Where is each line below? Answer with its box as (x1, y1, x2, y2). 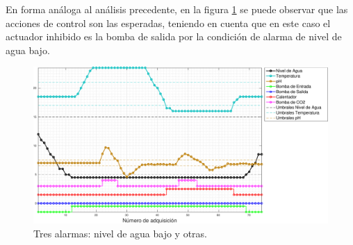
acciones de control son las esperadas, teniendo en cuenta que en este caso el (6, 15, 331, 30)
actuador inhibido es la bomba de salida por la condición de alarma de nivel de (6, 29, 342, 44)
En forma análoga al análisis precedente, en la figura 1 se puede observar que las (6, 2, 348, 16)
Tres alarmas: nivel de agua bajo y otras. (33, 226, 208, 241)
